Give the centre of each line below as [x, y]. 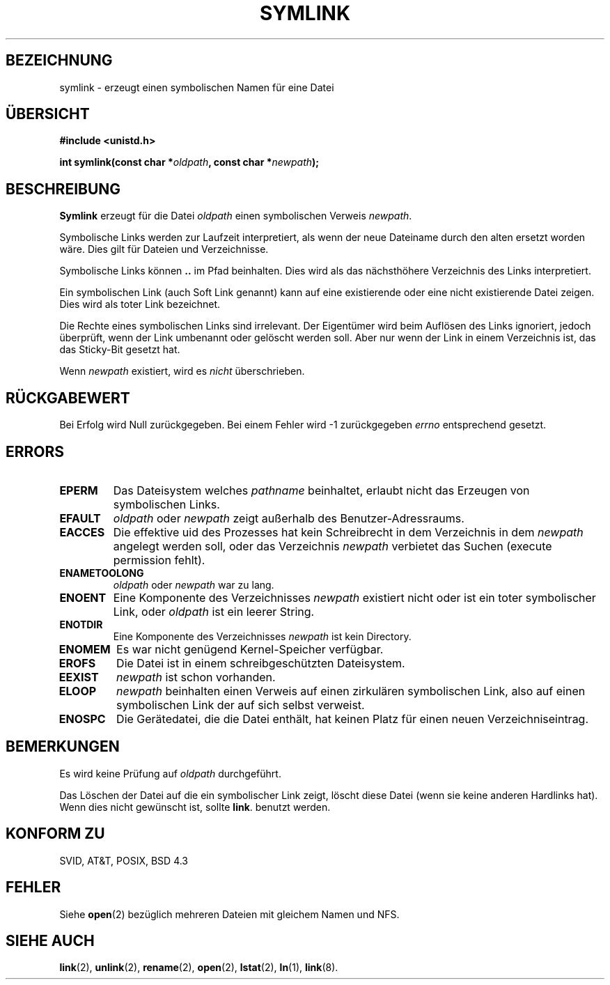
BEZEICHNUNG [59, 61]
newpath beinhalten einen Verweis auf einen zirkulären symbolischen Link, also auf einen [351, 691]
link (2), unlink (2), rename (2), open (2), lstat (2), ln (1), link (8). [199, 968]
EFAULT [80, 518]
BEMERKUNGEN [63, 747]
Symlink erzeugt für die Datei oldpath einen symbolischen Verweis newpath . [236, 216]
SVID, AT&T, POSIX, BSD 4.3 [124, 860]
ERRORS [35, 451]
